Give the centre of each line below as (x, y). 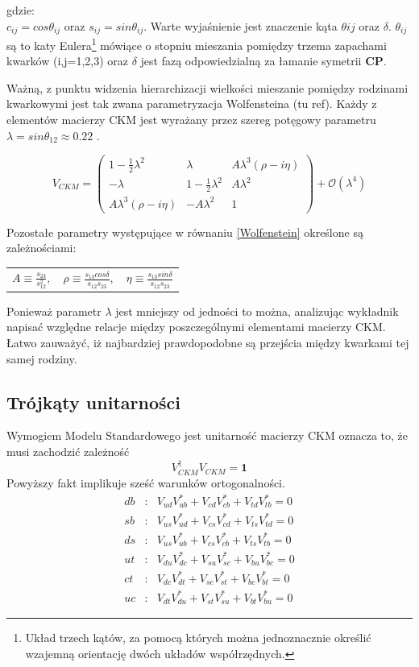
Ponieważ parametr (54, 311)
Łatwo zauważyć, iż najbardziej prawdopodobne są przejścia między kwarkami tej (208, 343)
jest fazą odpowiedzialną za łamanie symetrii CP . (263, 61)
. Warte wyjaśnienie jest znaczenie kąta (241, 25)
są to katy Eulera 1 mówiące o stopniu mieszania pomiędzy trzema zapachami (197, 44)
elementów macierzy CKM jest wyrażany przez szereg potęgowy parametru (191, 120)
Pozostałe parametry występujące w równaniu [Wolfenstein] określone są (185, 232)
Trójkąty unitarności (93, 402)
